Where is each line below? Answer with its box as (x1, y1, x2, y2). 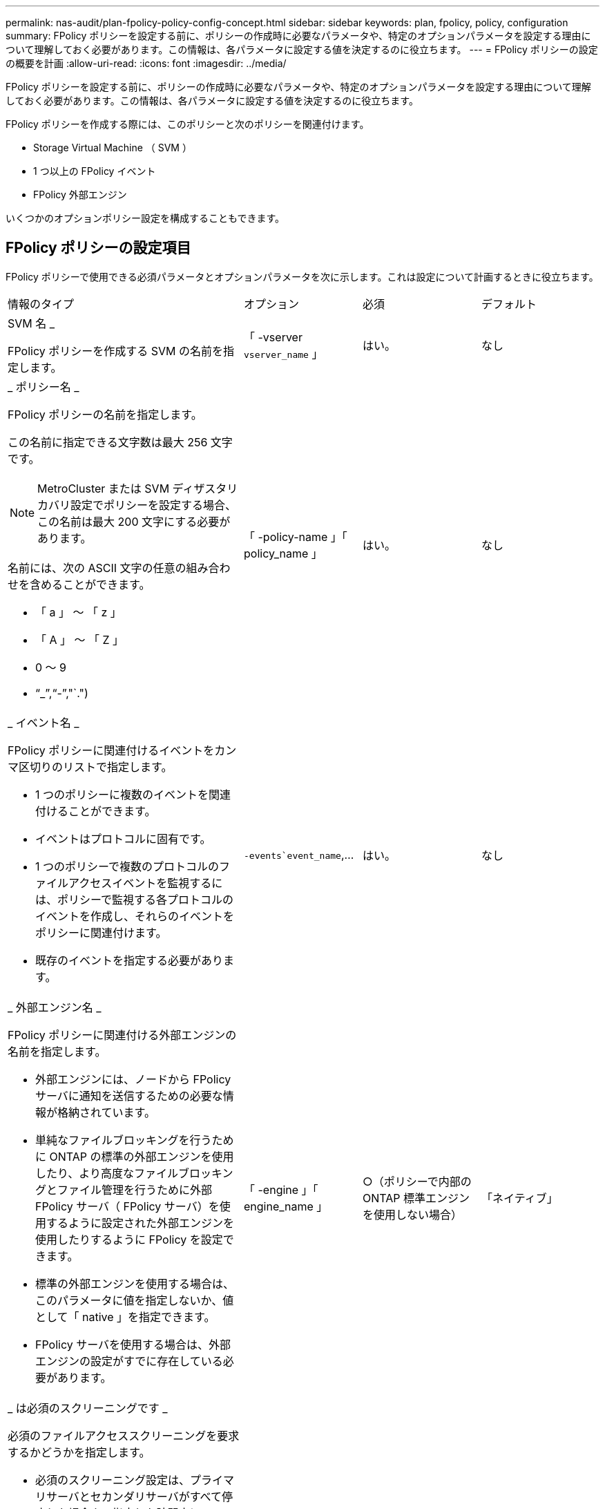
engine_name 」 (244, 1199, 328, 1213)
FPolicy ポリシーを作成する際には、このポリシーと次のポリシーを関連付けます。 (6, 118, 369, 130)
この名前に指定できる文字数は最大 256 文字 (8, 435, 233, 449)
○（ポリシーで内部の (363, 1174, 472, 1188)
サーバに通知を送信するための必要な (35, 1088, 223, 1103)
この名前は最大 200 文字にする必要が (37, 514, 231, 529)
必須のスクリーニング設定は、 (35, 1472, 191, 1487)
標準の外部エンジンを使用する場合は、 (35, 1276, 235, 1291)
